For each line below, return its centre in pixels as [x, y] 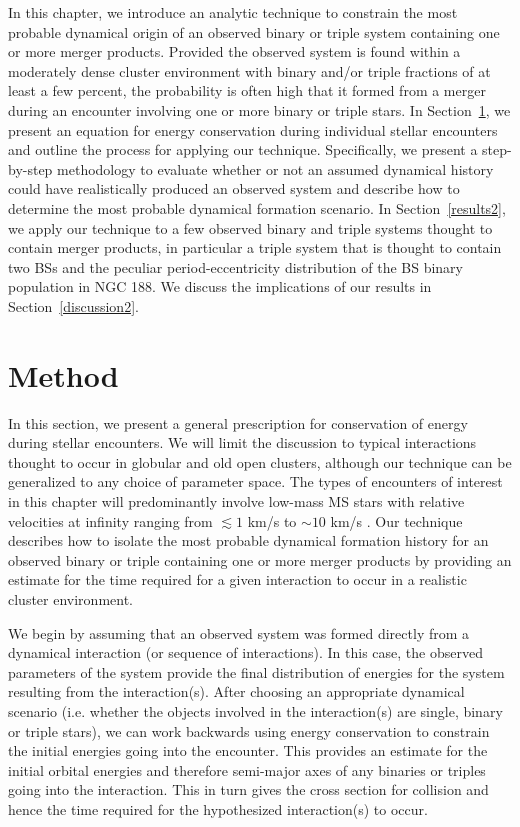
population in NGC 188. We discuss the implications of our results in [220, 286]
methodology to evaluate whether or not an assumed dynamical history [275, 168]
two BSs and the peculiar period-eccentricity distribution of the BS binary [235, 266]
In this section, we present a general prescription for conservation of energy [238, 422]
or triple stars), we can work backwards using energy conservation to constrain [249, 730]
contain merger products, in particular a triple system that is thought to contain [255, 247]
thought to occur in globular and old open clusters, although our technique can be [260, 461]
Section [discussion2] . [73, 305]
